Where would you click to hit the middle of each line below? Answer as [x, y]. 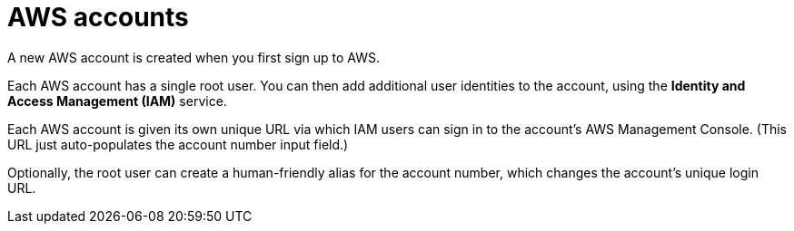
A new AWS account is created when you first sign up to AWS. [194, 57]
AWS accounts [98, 17]
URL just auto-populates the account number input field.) [178, 144]
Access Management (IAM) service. [117, 101]
